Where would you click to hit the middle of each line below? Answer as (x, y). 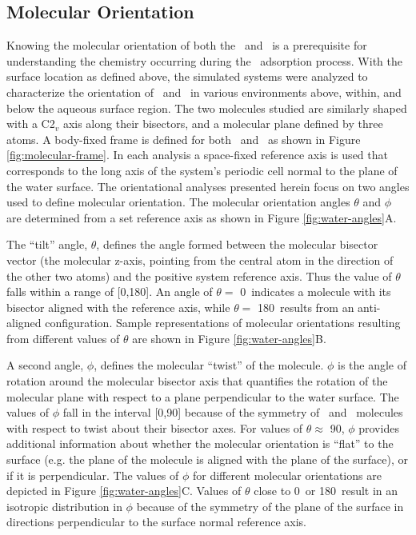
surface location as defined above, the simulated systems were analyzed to (187, 76)
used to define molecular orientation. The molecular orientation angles (178, 202)
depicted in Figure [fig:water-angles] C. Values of (124, 491)
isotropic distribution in (64, 506)
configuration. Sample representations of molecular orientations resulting (223, 323)
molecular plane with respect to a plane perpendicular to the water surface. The (203, 396)
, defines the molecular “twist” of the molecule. (209, 365)
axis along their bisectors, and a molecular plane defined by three (223, 124)
